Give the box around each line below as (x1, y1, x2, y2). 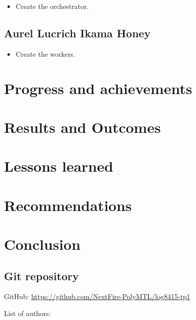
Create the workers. (15, 48, 75, 59)
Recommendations (4, 195, 132, 215)
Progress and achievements (4, 78, 193, 98)
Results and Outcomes (4, 116, 161, 137)
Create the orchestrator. (15, 1, 89, 11)
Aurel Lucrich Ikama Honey (4, 25, 151, 40)
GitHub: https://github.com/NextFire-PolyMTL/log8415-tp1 (4, 291, 191, 302)
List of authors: (4, 308, 51, 319)
